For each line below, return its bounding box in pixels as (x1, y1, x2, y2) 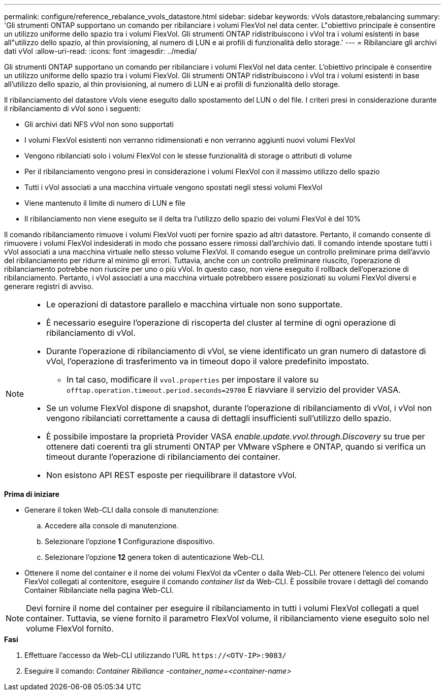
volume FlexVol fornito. (26, 623, 114, 634)
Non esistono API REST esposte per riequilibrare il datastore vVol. (46, 470, 297, 480)
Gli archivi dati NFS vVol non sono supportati (24, 120, 174, 129)
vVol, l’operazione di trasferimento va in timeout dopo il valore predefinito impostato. (46, 356, 369, 366)
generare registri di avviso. (4, 282, 93, 291)
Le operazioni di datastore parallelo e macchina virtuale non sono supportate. (46, 299, 342, 309)
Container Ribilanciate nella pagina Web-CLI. (24, 586, 174, 594)
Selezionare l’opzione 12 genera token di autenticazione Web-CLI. (45, 553, 265, 561)
